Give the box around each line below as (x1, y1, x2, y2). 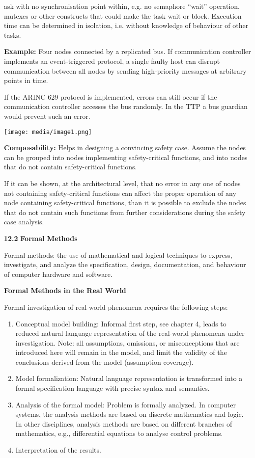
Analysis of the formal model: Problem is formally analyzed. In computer (15, 399, 236, 409)
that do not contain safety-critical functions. (4, 162, 137, 172)
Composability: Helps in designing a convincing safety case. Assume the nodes (4, 142, 246, 153)
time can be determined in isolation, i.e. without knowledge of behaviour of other (4, 20, 249, 30)
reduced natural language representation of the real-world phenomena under (15, 328, 245, 338)
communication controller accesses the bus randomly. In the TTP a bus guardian (4, 101, 248, 111)
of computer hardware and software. (4, 269, 113, 279)
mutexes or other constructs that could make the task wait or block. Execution (4, 10, 242, 21)
